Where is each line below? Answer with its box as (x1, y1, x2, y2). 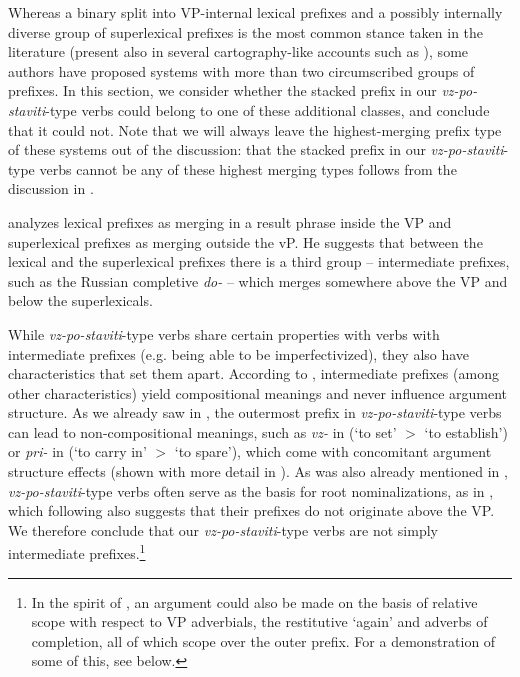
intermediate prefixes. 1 (8, 540, 146, 564)
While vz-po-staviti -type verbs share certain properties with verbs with (8, 323, 440, 344)
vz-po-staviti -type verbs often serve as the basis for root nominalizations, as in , (8, 480, 494, 501)
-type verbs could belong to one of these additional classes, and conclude (45, 99, 490, 120)
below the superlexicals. (8, 290, 153, 311)
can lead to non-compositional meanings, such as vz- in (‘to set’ (8, 421, 397, 442)
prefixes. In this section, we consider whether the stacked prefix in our (8, 80, 437, 101)
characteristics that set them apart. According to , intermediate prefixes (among (8, 363, 499, 384)
